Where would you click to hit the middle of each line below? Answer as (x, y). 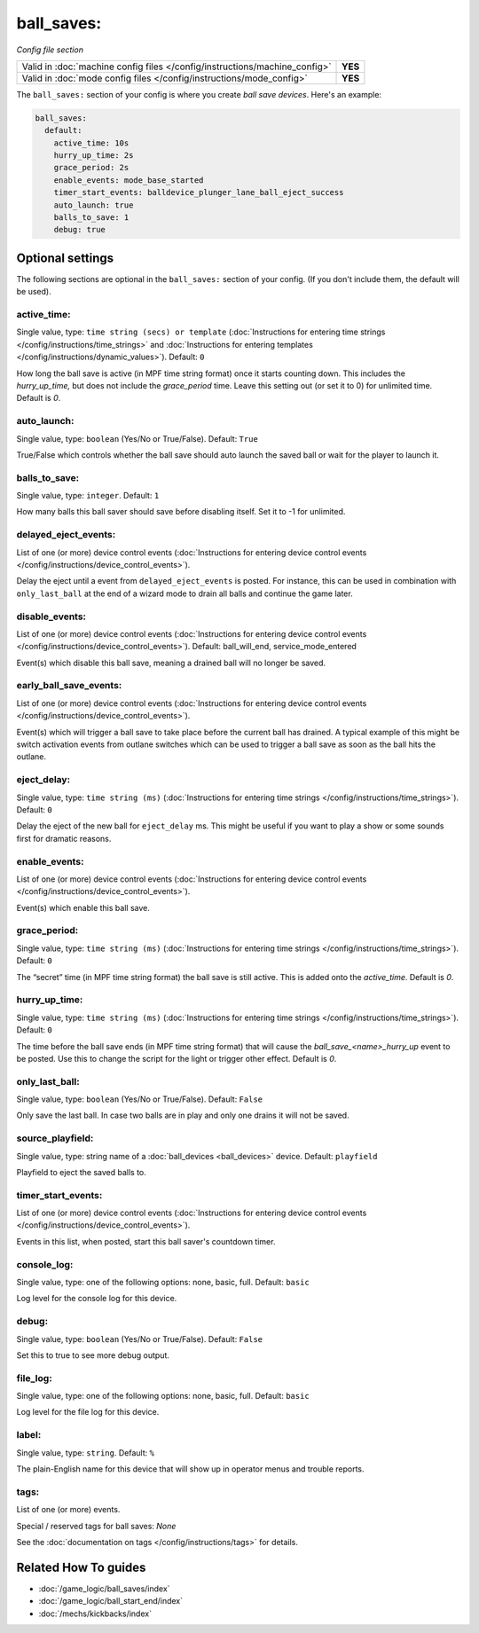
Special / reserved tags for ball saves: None (96, 1526)
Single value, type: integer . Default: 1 (88, 496)
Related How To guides (81, 1567)
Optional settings (65, 258)
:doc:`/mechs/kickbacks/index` (95, 1613)
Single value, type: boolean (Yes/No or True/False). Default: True (137, 438)
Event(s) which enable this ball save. (83, 907)
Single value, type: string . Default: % (86, 1452)
